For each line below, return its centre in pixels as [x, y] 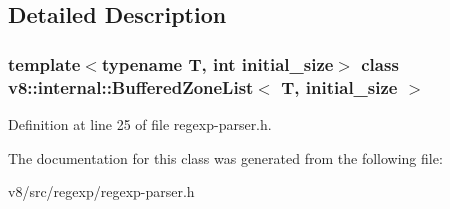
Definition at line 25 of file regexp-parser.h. [140, 123]
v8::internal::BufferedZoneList [131, 86]
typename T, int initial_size [217, 63]
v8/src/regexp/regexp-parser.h [101, 191]
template [44, 63]
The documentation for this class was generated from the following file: [225, 157]
